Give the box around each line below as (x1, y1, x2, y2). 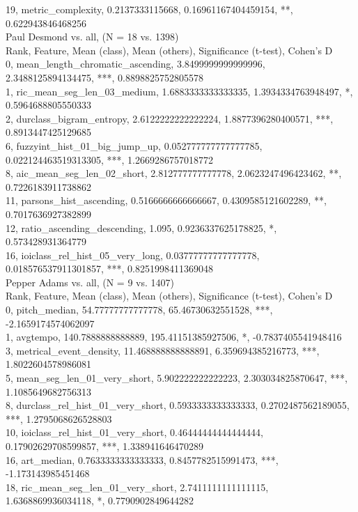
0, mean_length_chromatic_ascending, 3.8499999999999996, (6, 56, 265, 71)
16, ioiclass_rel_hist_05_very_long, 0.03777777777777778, (6, 247, 260, 262)
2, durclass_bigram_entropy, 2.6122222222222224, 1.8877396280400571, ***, (6, 111, 334, 125)
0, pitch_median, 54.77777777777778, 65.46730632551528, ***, (6, 302, 273, 317)
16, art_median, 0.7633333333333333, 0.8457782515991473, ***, (6, 452, 279, 467)
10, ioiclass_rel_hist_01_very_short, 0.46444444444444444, (6, 425, 263, 440)
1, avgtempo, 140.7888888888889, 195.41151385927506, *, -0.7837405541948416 (6, 329, 342, 344)
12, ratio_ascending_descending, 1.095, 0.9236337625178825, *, (6, 220, 277, 235)
